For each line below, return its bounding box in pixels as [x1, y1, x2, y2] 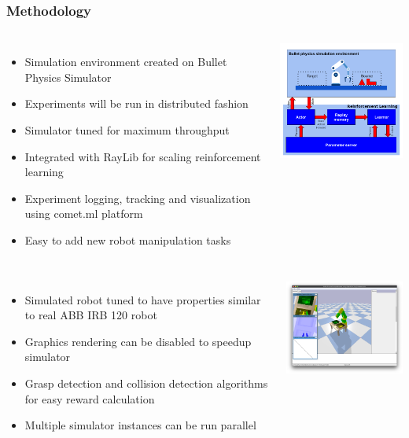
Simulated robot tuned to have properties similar [24, 291, 261, 307]
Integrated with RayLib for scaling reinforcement [24, 148, 261, 164]
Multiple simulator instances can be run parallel [24, 417, 256, 433]
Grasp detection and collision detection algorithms [24, 374, 268, 391]
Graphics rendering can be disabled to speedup [24, 333, 252, 349]
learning [24, 164, 64, 180]
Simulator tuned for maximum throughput [24, 122, 230, 138]
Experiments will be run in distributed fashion [24, 95, 249, 112]
